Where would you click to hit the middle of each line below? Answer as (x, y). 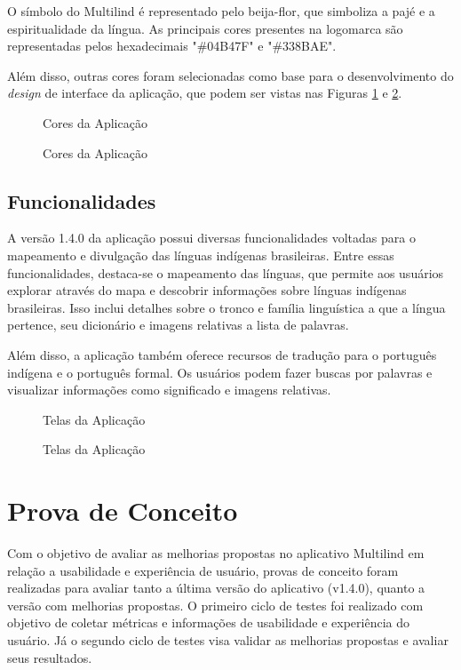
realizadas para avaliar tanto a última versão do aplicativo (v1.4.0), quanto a (216, 588)
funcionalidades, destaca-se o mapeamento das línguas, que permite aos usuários (226, 272)
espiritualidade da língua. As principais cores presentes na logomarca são (205, 28)
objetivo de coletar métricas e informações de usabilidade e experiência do (209, 622)
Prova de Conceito (123, 510)
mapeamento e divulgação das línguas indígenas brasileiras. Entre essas (201, 255)
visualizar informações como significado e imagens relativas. (169, 390)
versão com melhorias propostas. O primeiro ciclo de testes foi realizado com (215, 605)
